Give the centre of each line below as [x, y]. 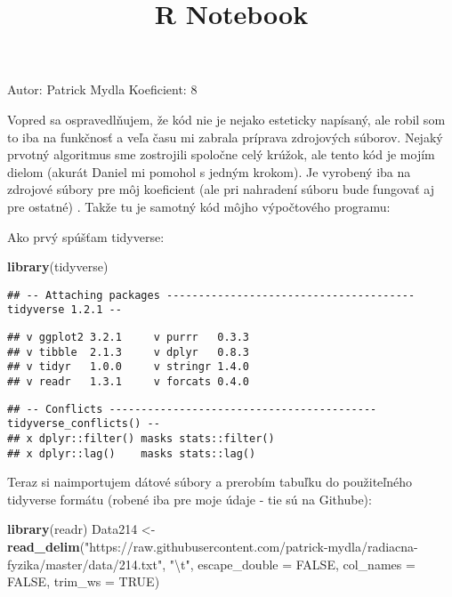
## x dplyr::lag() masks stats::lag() [132, 453]
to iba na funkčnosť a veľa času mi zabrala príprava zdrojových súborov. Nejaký [225, 137]
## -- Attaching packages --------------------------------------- [211, 295]
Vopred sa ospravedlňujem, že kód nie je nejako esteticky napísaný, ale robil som [226, 119]
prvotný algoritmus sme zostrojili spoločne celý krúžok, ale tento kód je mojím [221, 154]
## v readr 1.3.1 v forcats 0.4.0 [129, 382]
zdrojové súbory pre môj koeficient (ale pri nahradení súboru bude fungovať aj [221, 189]
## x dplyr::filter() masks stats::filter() [141, 438]
